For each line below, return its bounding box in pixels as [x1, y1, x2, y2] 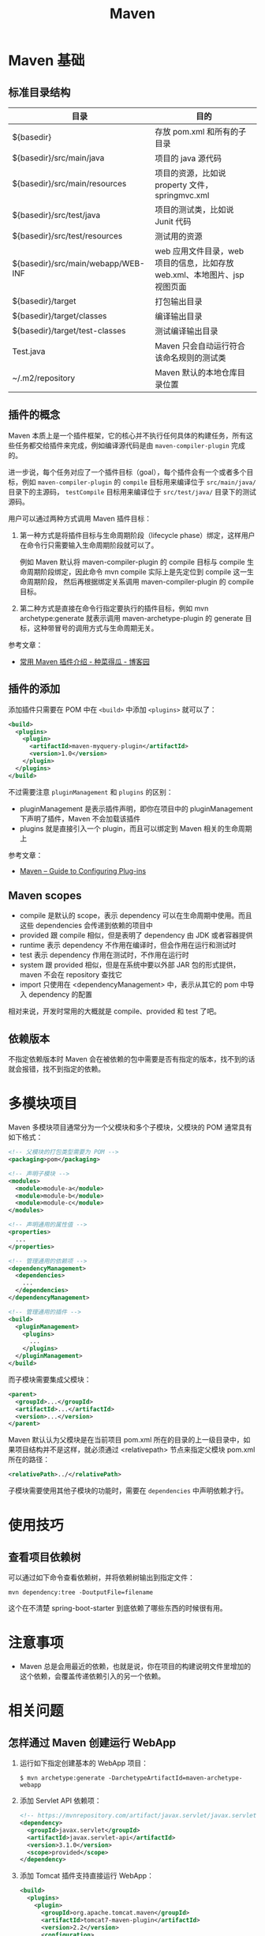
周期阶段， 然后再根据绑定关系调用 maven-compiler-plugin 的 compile [26, 577, 254, 586]
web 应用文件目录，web [155, 246, 244, 257]
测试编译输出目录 [155, 325, 218, 336]
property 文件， [155, 179, 213, 190]
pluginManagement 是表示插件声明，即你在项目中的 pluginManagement [19, 803, 253, 814]
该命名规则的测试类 [155, 352, 226, 363]
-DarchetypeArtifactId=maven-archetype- [107, 1774, 243, 1782]
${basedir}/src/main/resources [12, 179, 127, 189]
